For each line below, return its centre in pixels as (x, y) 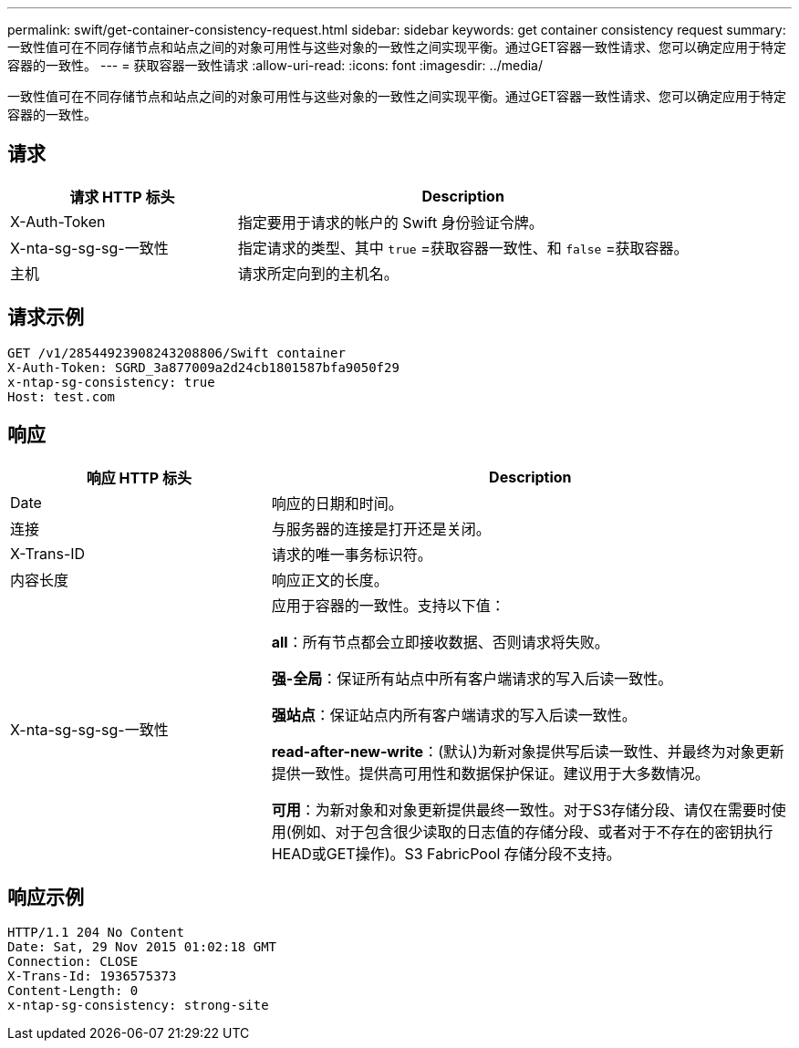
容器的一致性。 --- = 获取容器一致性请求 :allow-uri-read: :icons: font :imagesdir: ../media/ (275, 65)
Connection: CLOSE (73, 962)
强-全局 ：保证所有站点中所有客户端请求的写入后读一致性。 (472, 678)
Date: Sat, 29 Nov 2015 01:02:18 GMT (142, 947)
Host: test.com (62, 396)
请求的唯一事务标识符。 (352, 554)
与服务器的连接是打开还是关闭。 (381, 529)
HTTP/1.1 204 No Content (96, 933)
